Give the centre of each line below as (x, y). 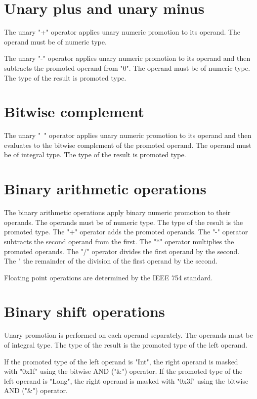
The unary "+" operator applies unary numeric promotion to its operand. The (122, 32)
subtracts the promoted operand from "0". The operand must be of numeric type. (127, 67)
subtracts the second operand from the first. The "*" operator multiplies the (119, 241)
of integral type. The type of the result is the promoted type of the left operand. (126, 345)
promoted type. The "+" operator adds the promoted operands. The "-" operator (126, 232)
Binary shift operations (85, 311)
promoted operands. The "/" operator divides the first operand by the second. (122, 251)
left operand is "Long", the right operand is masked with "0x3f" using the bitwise (126, 380)
